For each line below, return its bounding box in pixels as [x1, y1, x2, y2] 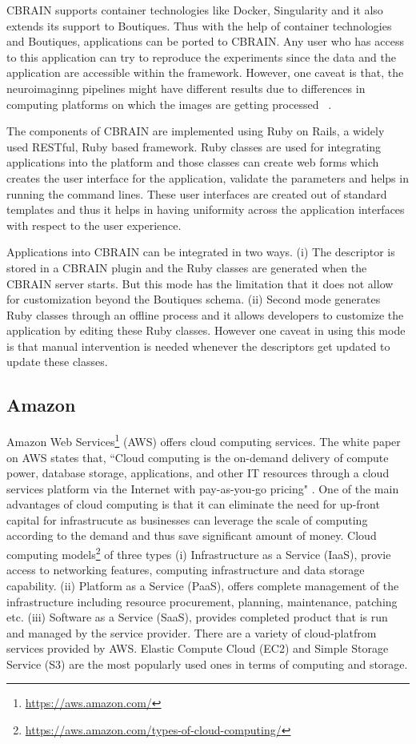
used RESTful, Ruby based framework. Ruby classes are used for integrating [6, 138, 382, 155]
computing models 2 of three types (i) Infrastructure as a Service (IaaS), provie [6, 544, 391, 562]
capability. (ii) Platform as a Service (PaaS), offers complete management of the [6, 577, 399, 593]
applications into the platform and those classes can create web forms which [6, 154, 379, 171]
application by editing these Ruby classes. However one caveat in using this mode [6, 322, 406, 339]
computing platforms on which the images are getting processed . [6, 95, 332, 112]
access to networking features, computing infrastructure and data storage [6, 561, 365, 578]
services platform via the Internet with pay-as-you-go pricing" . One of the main [6, 480, 399, 497]
